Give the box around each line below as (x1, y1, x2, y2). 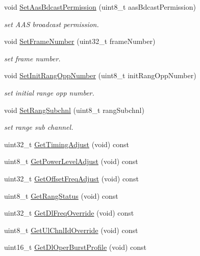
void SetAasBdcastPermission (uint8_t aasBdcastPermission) (4, 2, 196, 12)
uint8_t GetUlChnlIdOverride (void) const (4, 224, 138, 235)
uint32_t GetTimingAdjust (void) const (4, 138, 129, 149)
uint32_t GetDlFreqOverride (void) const (4, 207, 134, 218)
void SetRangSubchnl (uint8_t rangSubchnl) (4, 104, 144, 115)
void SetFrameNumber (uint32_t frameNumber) (4, 36, 156, 46)
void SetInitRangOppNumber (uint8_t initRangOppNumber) (4, 70, 196, 81)
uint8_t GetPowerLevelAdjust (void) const (4, 156, 138, 167)
